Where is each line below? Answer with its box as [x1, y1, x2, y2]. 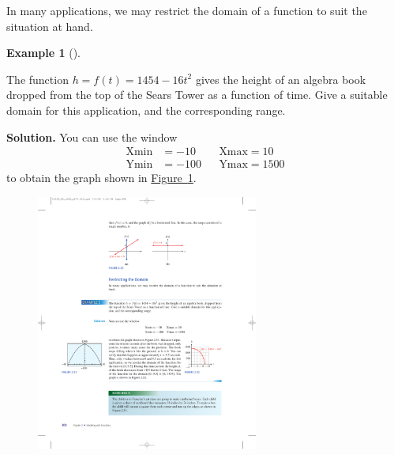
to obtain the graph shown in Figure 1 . [6, 169, 197, 186]
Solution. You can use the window [6, 128, 178, 145]
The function [6, 70, 69, 87]
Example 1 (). [6, 44, 81, 61]
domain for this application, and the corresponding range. [6, 101, 286, 118]
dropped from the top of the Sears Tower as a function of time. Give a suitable [6, 86, 388, 103]
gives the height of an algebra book [195, 70, 366, 87]
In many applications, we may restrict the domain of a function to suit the [6, 2, 367, 18]
